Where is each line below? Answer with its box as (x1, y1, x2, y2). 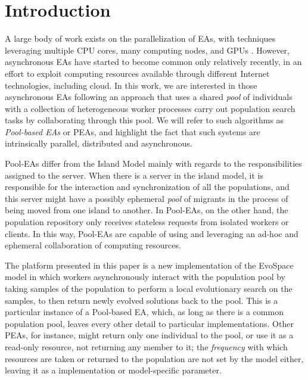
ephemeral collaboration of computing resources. (5, 239, 181, 251)
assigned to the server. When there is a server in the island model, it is (5, 169, 263, 181)
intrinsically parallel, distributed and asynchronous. (5, 137, 192, 149)
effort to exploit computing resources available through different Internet (5, 67, 270, 79)
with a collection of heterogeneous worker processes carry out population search (5, 102, 295, 114)
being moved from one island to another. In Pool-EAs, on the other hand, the (5, 204, 288, 216)
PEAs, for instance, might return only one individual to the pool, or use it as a (5, 329, 294, 341)
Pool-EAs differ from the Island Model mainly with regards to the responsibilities (5, 157, 302, 170)
